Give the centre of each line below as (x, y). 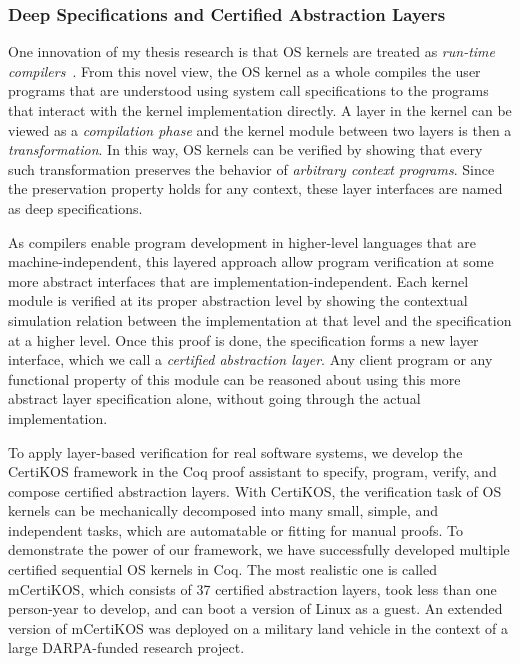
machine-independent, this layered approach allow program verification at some (251, 261)
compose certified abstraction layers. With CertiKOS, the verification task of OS (255, 490)
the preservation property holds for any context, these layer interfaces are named (255, 188)
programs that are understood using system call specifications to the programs (248, 90)
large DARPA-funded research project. (126, 647)
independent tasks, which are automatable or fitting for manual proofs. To (236, 529)
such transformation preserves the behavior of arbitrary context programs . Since (251, 168)
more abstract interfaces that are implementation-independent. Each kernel (238, 280)
